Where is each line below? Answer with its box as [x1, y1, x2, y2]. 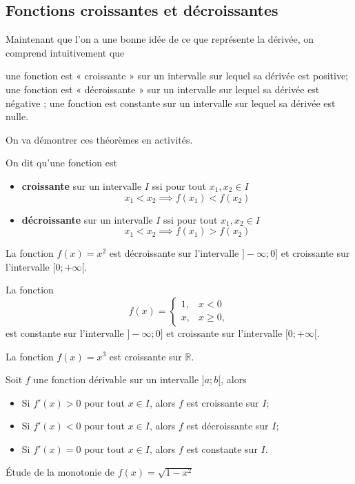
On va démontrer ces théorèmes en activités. [6, 132, 193, 146]
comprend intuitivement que [6, 45, 125, 59]
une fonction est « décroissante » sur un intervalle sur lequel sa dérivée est [6, 81, 320, 96]
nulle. [6, 109, 29, 124]
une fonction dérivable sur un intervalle [33, 372, 199, 387]
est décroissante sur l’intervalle [109, 246, 239, 260]
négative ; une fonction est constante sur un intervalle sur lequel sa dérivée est [6, 95, 336, 110]
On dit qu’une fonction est [6, 155, 117, 170]
